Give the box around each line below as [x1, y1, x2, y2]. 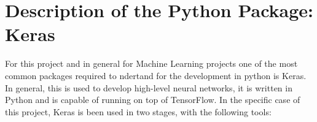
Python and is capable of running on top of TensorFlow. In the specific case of [5, 93, 300, 106]
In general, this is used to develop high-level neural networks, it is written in [5, 81, 292, 94]
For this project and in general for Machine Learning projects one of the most [5, 57, 298, 70]
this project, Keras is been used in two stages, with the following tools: [5, 105, 272, 118]
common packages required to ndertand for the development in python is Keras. [5, 69, 307, 82]
